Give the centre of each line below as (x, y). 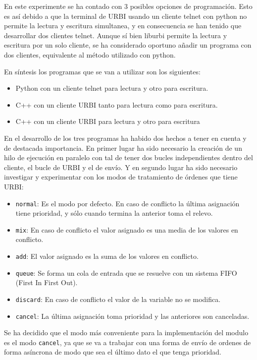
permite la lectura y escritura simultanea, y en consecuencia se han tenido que (123, 26)
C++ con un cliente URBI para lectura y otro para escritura (108, 121)
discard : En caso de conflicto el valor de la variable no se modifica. (118, 299)
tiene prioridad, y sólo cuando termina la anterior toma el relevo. (114, 213)
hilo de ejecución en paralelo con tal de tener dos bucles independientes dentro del (128, 157)
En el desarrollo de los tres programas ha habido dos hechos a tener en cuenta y (125, 138)
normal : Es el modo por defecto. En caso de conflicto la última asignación (128, 203)
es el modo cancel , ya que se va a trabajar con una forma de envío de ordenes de (128, 342)
